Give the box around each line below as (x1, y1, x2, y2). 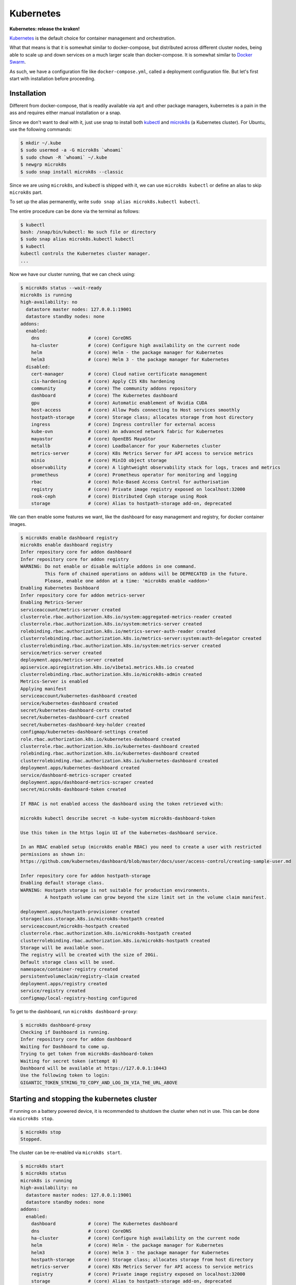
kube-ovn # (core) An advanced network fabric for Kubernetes (31, 429, 224, 434)
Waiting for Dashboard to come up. (20, 1043, 110, 1050)
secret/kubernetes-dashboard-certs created (20, 707, 132, 713)
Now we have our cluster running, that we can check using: (9, 271, 136, 277)
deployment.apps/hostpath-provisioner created (20, 909, 140, 914)
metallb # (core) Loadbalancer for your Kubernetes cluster (31, 443, 221, 449)
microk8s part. (9, 189, 43, 195)
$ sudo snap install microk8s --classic (20, 169, 123, 175)
